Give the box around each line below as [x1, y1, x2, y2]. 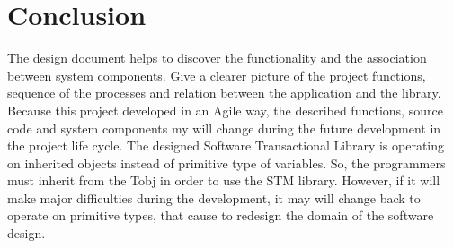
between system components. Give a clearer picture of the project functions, [7, 65, 426, 84]
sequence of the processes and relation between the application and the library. [7, 83, 441, 102]
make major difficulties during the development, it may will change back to [7, 188, 421, 207]
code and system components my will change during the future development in [7, 118, 441, 137]
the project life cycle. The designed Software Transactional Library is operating [7, 136, 445, 155]
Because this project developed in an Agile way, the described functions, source [7, 100, 443, 119]
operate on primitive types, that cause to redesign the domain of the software [7, 206, 434, 225]
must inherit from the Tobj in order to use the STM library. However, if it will [7, 171, 440, 190]
